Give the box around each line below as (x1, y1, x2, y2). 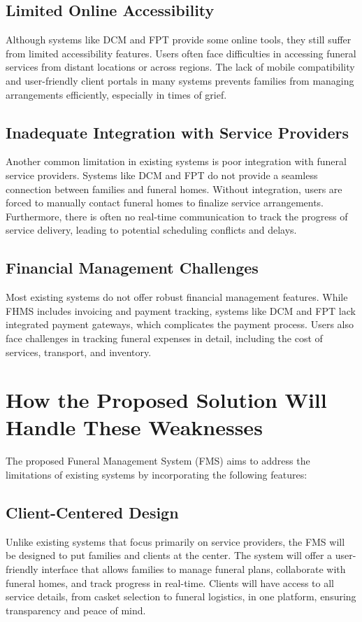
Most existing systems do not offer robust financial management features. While (6, 290, 348, 304)
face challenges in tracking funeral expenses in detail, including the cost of (6, 330, 323, 345)
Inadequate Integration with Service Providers (6, 121, 349, 143)
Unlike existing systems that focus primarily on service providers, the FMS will (6, 534, 345, 549)
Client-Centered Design (6, 502, 179, 523)
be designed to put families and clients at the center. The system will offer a (6, 548, 333, 563)
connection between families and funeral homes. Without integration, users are (6, 181, 342, 196)
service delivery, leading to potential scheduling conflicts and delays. (6, 222, 297, 237)
